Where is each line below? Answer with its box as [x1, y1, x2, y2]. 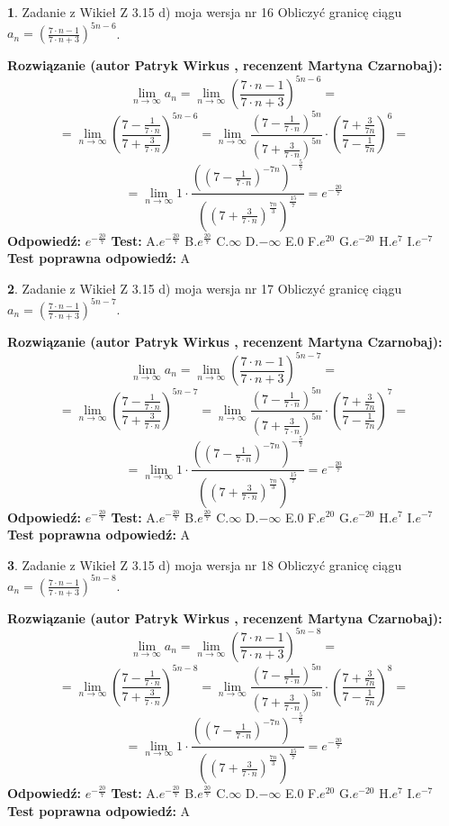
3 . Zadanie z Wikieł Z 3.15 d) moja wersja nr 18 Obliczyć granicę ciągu [7, 555, 402, 574]
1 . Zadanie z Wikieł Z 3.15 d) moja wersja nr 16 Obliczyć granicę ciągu [7, 3, 402, 21]
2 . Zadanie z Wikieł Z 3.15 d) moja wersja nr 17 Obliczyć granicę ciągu [7, 278, 402, 297]
